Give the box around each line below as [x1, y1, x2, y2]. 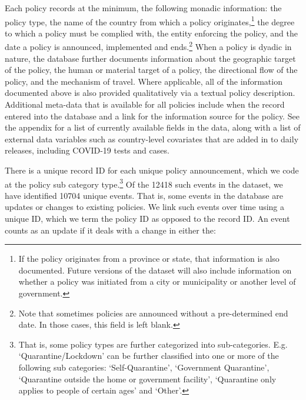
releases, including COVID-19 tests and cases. [5, 144, 169, 156]
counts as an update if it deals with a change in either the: [5, 224, 216, 236]
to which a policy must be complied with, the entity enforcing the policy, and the [5, 26, 298, 39]
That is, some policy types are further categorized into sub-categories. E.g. [18, 338, 288, 350]
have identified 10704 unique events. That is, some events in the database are [5, 189, 283, 201]
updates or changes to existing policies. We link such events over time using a [5, 201, 285, 213]
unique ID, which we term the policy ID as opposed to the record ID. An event [5, 212, 290, 225]
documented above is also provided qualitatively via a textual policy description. [5, 86, 295, 99]
